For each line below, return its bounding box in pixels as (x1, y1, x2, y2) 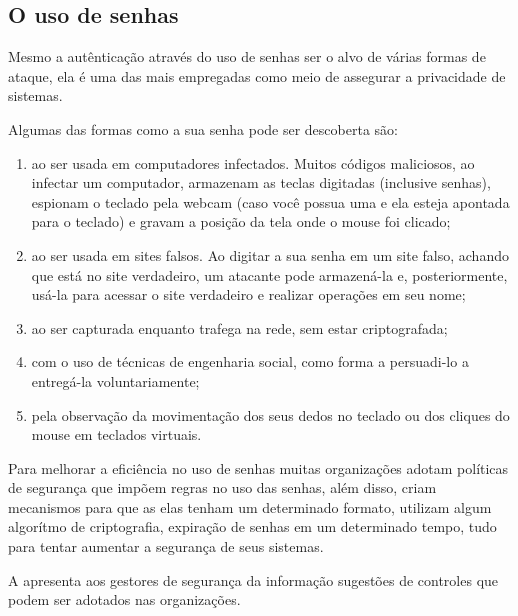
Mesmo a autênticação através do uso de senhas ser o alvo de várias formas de (8, 46, 486, 67)
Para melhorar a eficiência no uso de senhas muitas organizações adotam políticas (8, 457, 509, 478)
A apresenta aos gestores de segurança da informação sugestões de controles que (8, 569, 499, 590)
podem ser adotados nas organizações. (8, 589, 241, 610)
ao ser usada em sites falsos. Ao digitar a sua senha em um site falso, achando (31, 244, 509, 265)
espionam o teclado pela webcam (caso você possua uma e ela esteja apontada (31, 191, 510, 212)
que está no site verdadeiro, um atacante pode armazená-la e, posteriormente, (31, 264, 508, 285)
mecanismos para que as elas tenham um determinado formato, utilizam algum (8, 496, 492, 517)
